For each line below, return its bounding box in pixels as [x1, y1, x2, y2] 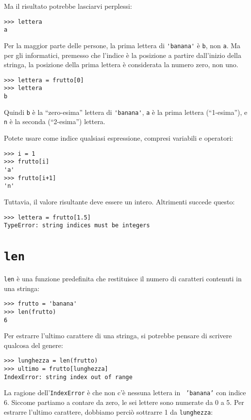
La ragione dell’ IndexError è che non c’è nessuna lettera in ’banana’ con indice [4, 387, 246, 398]
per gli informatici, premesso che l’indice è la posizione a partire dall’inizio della [4, 50, 241, 60]
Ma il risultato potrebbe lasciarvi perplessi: [4, 1, 132, 11]
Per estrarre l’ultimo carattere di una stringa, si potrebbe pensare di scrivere [4, 330, 232, 341]
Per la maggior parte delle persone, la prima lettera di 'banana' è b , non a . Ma [4, 40, 241, 50]
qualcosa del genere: [4, 340, 63, 350]
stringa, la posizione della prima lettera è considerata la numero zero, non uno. [4, 59, 238, 70]
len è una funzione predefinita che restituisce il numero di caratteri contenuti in [4, 274, 242, 284]
